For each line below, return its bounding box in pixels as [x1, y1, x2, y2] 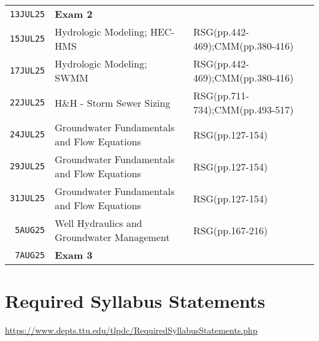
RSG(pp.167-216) [193, 223, 268, 237]
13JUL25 [10, 9, 45, 19]
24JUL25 [10, 129, 45, 139]
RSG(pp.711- [193, 88, 249, 102]
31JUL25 [10, 193, 45, 203]
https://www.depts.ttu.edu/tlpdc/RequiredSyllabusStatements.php [5, 324, 258, 337]
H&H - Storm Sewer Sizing [55, 95, 171, 110]
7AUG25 [15, 250, 45, 260]
